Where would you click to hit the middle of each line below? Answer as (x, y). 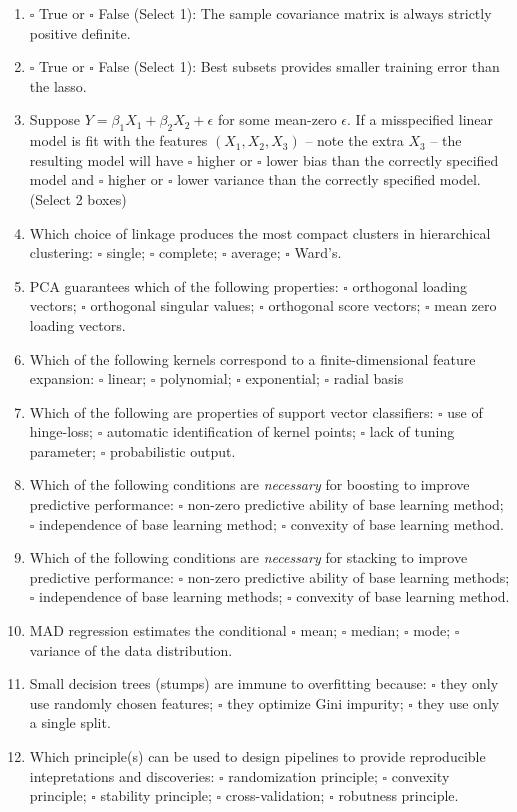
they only (469, 683)
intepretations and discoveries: (122, 775)
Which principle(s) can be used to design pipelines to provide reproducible (257, 756)
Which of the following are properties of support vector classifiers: (231, 411)
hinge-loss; (61, 431)
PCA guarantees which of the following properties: (184, 285)
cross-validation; (275, 795)
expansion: (62, 378)
